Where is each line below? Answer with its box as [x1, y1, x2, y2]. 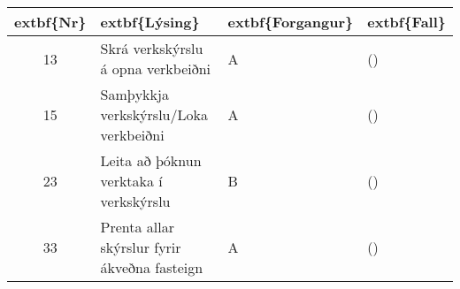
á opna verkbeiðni [100, 58, 211, 79]
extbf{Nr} [14, 11, 87, 32]
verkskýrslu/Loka [100, 104, 208, 125]
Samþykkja [100, 84, 169, 104]
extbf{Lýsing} [100, 11, 200, 32]
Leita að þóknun [100, 150, 202, 171]
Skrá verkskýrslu [100, 38, 203, 58]
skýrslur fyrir [100, 237, 181, 257]
